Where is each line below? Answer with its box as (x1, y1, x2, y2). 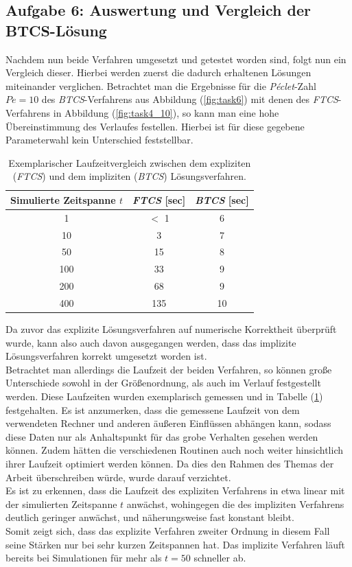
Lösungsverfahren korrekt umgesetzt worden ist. (5, 349, 207, 363)
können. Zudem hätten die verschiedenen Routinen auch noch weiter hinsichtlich (5, 443, 343, 457)
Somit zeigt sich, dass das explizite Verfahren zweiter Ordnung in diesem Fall (5, 524, 330, 537)
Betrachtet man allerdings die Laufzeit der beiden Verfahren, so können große (5, 362, 332, 376)
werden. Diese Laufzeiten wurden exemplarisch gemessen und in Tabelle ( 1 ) (5, 389, 323, 404)
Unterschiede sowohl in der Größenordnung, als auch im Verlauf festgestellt (5, 375, 321, 390)
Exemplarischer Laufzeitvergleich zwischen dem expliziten (8, 155, 251, 170)
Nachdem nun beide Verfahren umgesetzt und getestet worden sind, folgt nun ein (5, 51, 347, 66)
